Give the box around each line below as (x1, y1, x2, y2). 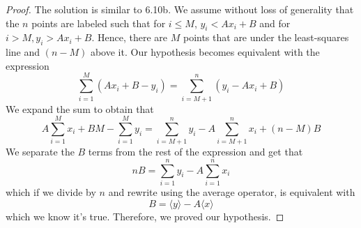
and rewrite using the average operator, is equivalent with (108, 184, 355, 199)
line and (6, 45, 40, 59)
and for (259, 15, 291, 30)
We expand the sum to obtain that (6, 101, 154, 116)
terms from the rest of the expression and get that (88, 144, 303, 159)
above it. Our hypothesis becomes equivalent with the (90, 45, 320, 59)
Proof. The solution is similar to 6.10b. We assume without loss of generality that (6, 2, 354, 16)
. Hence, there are (91, 30, 168, 45)
